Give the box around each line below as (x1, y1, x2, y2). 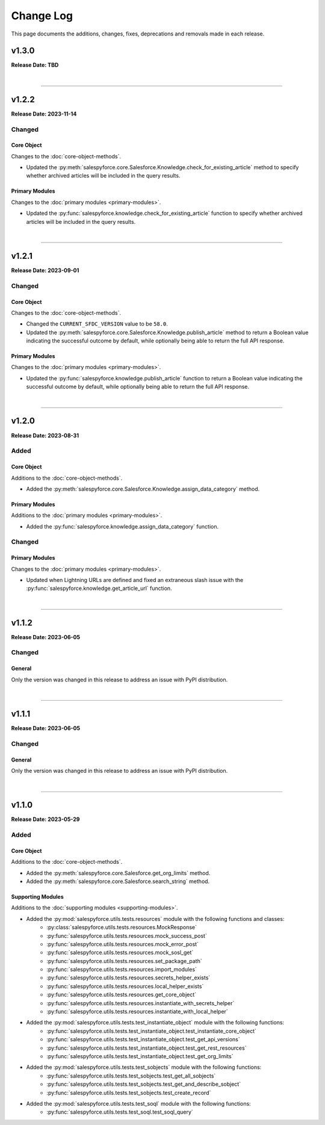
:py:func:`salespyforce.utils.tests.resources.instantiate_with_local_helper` (46, 1008, 228, 1015)
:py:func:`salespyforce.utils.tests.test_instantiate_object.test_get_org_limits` (46, 1052, 234, 1059)
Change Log (11, 9, 73, 22)
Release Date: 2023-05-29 (11, 816, 80, 823)
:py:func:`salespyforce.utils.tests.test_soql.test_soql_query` (46, 1108, 194, 1116)
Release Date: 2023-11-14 (11, 110, 77, 117)
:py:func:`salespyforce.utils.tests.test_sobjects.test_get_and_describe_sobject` (46, 1080, 241, 1088)
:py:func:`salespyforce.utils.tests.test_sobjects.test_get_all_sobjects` (46, 1072, 216, 1079)
